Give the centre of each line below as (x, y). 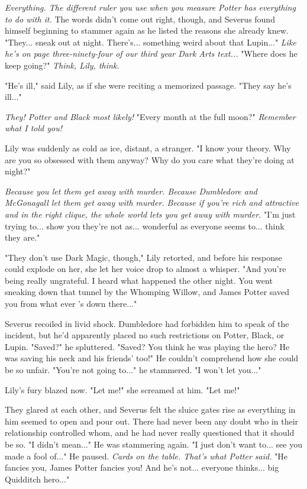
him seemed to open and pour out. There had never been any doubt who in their (152, 421)
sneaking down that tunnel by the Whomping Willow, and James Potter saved (147, 292)
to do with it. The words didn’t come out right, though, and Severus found (140, 19)
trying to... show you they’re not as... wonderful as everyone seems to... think (145, 226)
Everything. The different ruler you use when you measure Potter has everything (150, 7)
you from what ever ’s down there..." (71, 304)
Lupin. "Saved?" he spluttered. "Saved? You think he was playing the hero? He (147, 346)
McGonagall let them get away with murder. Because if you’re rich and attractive (152, 203)
